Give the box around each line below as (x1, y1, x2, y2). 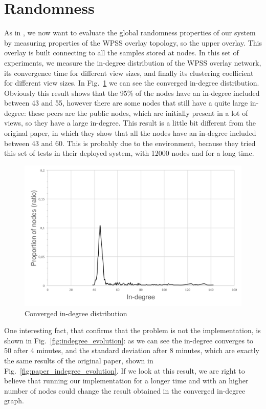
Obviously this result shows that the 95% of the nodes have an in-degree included (4, 87, 260, 98)
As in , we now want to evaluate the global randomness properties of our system (4, 27, 256, 38)
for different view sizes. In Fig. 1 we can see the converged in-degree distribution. (4, 77, 259, 88)
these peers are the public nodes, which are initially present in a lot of (28, 107, 248, 118)
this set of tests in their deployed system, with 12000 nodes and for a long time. (4, 148, 254, 158)
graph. (4, 395, 24, 406)
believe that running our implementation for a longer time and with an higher (4, 375, 249, 386)
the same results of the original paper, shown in (4, 355, 153, 365)
